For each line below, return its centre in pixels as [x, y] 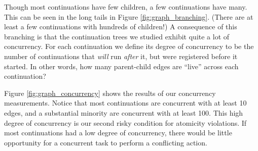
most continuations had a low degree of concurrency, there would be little [118, 133]
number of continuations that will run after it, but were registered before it [121, 56]
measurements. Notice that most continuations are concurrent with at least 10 [125, 103]
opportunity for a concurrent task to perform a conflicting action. [106, 142]
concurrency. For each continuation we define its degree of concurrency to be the [129, 46]
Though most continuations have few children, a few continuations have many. [126, 7]
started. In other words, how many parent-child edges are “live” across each [121, 66]
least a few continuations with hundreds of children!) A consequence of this [121, 27]
